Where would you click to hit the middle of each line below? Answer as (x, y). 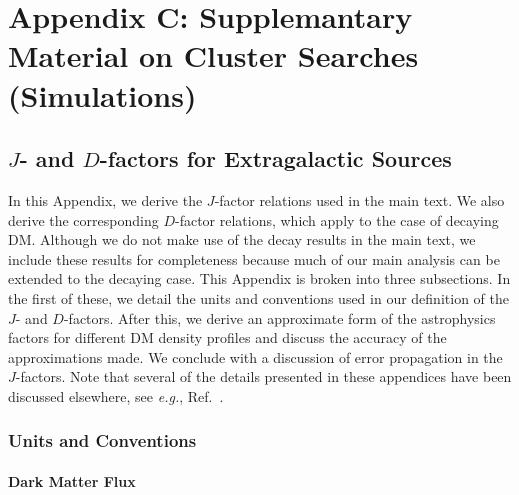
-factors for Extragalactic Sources (275, 158)
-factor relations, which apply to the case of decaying (336, 219)
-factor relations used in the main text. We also (359, 199)
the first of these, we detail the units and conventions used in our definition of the (258, 297)
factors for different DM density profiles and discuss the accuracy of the (227, 337)
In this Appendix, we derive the (105, 199)
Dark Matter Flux (72, 480)
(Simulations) (102, 94)
